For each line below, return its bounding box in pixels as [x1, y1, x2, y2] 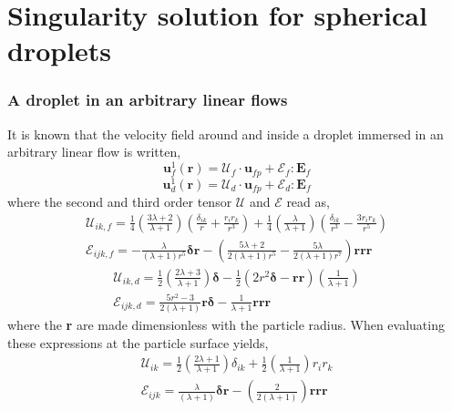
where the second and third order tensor [7, 192, 232, 211]
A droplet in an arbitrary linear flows [7, 88, 288, 111]
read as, [286, 192, 330, 211]
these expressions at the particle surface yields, [7, 333, 269, 352]
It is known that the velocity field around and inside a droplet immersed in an [7, 124, 444, 143]
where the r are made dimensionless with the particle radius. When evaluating [7, 315, 445, 334]
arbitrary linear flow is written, [7, 142, 181, 161]
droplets [7, 32, 112, 69]
